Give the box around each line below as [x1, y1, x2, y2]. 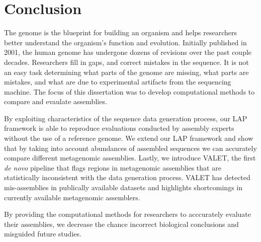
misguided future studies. [4, 228, 81, 239]
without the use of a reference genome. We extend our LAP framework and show [4, 133, 253, 143]
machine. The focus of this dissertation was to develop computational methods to [4, 86, 255, 97]
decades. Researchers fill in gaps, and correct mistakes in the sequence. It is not [4, 56, 249, 67]
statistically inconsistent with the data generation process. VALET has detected [4, 172, 250, 183]
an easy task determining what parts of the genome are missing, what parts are [4, 66, 249, 77]
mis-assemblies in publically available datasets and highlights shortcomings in [4, 182, 243, 193]
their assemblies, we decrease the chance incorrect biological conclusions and [4, 218, 239, 229]
